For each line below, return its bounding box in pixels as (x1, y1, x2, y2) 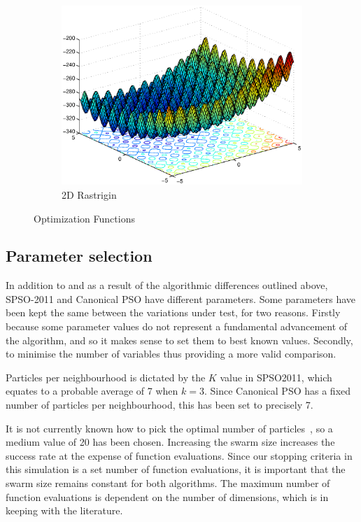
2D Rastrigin (62, 187, 117, 202)
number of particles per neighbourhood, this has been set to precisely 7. (6, 397, 313, 412)
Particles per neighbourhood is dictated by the (6, 369, 206, 384)
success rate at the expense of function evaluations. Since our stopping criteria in (6, 448, 353, 463)
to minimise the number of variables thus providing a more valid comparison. (6, 346, 337, 361)
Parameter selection (6, 245, 153, 267)
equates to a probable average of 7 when (6, 383, 178, 398)
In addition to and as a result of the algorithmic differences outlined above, (6, 278, 328, 292)
